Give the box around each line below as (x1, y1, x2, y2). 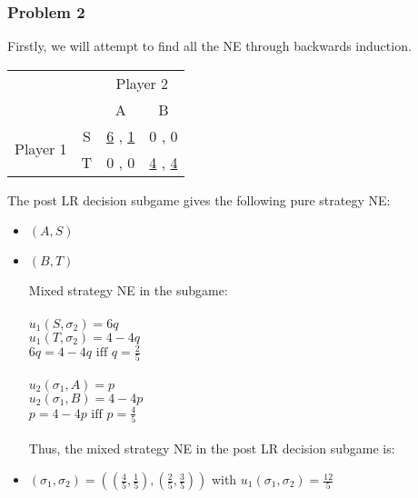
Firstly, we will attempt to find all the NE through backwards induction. (7, 36, 412, 55)
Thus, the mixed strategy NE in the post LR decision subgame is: (28, 439, 395, 458)
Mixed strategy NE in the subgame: (28, 281, 228, 300)
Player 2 (115, 72, 169, 94)
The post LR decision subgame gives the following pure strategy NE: (7, 190, 391, 209)
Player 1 (15, 138, 67, 160)
